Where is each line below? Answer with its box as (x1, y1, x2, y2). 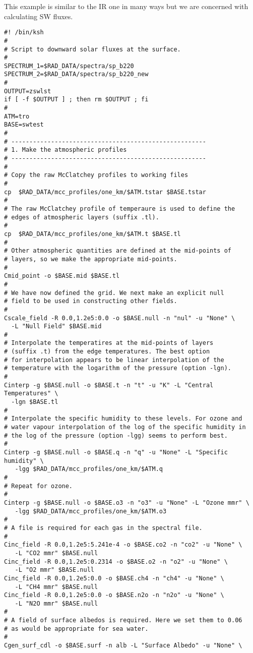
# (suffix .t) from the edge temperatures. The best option (4, 348, 210, 355)
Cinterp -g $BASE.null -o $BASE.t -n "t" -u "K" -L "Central (4, 381, 214, 389)
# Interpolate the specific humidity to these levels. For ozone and (4, 415, 242, 423)
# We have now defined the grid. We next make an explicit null (4, 289, 224, 296)
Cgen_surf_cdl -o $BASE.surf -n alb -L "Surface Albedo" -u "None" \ (4, 642, 242, 649)
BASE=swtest (4, 121, 44, 129)
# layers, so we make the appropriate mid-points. (4, 255, 177, 263)
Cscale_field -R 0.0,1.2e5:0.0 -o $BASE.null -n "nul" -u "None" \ (4, 314, 235, 322)
